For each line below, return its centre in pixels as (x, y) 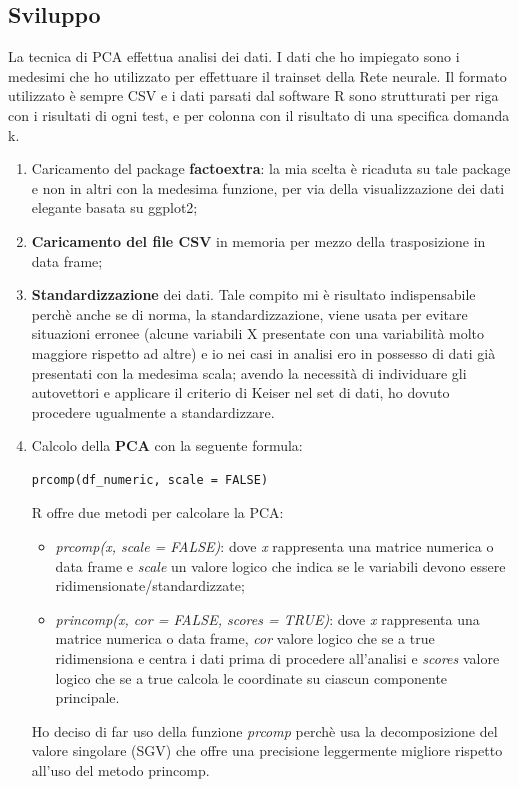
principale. (87, 697)
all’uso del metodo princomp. (120, 770)
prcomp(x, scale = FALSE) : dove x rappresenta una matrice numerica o (274, 546)
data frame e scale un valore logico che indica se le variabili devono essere (280, 565)
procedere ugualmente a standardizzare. (153, 411)
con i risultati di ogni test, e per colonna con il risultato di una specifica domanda (259, 114)
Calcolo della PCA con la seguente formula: (167, 445)
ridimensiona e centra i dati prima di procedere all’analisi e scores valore (277, 658)
